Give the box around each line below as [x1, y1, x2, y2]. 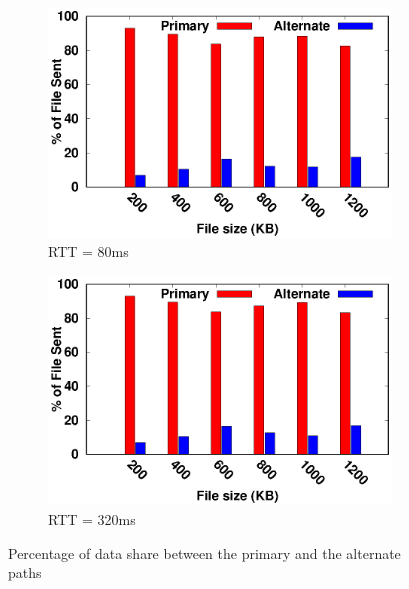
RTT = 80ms [48, 241, 129, 262]
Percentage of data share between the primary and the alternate [8, 542, 401, 563]
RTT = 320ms [48, 508, 136, 529]
